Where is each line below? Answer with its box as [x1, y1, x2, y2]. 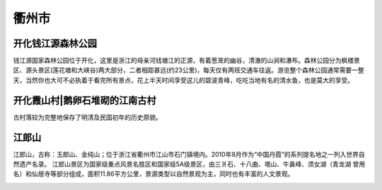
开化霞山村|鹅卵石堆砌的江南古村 [13, 94, 156, 106]
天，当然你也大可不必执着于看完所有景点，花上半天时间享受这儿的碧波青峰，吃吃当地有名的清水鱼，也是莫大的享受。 [13, 76, 354, 84]
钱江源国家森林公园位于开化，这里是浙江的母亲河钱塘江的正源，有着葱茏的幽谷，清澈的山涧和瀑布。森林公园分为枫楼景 [13, 57, 360, 65]
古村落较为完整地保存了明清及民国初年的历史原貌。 [13, 113, 162, 121]
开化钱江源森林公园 [13, 37, 97, 49]
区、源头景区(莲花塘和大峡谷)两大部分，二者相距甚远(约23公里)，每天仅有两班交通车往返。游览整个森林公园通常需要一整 [13, 66, 364, 74]
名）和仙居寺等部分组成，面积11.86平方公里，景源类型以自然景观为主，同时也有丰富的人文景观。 [13, 170, 294, 178]
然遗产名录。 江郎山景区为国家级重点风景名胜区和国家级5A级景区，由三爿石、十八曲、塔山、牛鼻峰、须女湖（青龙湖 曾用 [13, 160, 366, 169]
